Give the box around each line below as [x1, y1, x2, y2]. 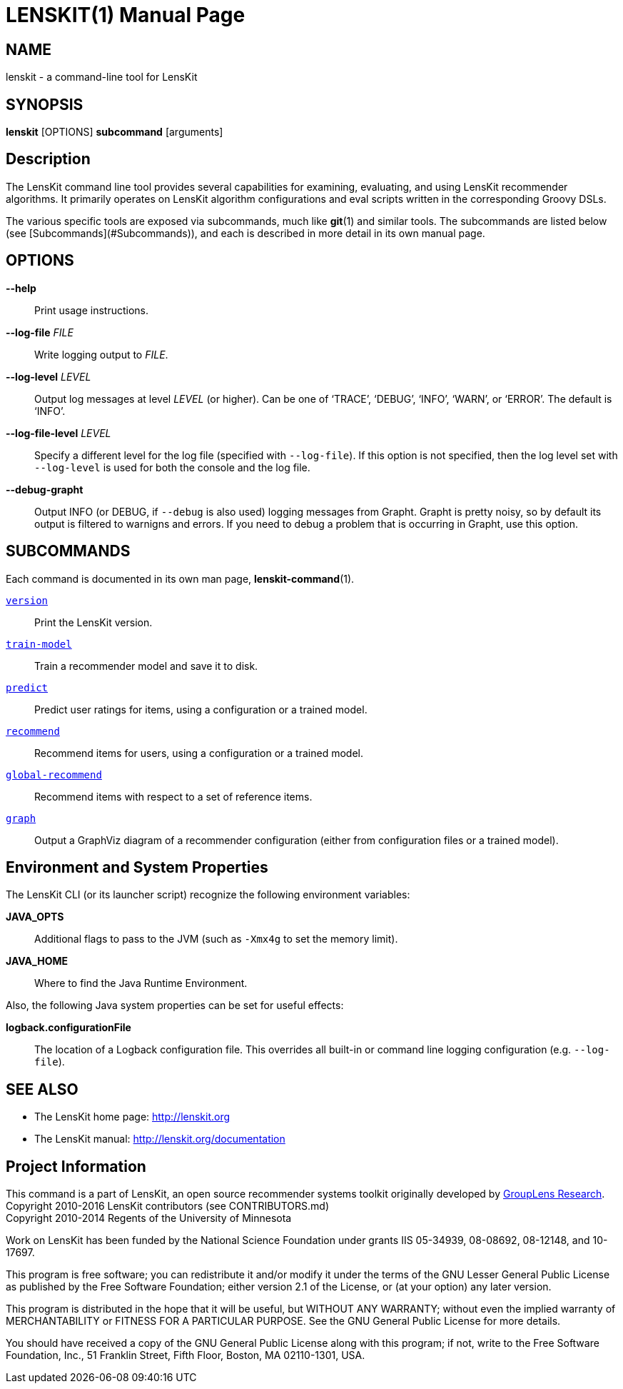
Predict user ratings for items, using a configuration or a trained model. [34, 703, 368, 716]
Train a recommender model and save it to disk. [34, 659, 258, 672]
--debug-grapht [6, 483, 83, 496]
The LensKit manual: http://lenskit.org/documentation [34, 1133, 285, 1145]
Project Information [6, 1157, 146, 1175]
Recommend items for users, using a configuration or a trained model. [34, 746, 363, 759]
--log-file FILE [6, 326, 74, 339]
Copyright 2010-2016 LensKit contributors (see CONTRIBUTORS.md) [6, 1200, 330, 1213]
